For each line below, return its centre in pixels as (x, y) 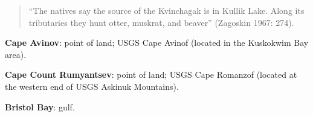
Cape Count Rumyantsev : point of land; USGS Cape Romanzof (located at (151, 74)
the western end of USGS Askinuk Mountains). (92, 86)
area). (16, 54)
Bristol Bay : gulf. (40, 106)
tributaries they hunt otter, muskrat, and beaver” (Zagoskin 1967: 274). (161, 22)
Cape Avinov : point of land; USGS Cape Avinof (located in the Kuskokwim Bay (157, 43)
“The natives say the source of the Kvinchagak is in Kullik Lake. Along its (166, 10)
